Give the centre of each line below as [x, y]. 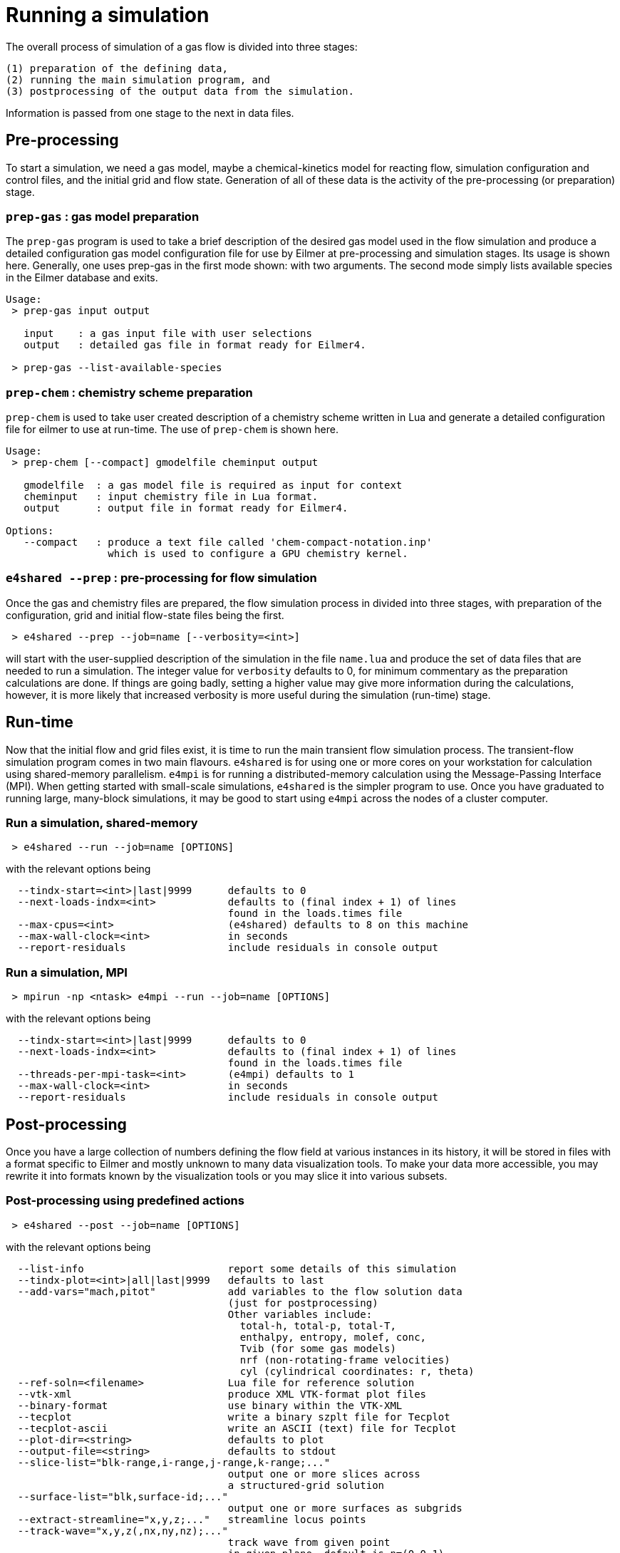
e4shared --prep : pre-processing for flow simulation [161, 578]
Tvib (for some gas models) [318, 1348]
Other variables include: [300, 1314]
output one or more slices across [324, 1474]
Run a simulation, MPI [67, 972]
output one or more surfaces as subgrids [345, 1508]
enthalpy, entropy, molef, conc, [333, 1337]
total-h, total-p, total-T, [318, 1325]
